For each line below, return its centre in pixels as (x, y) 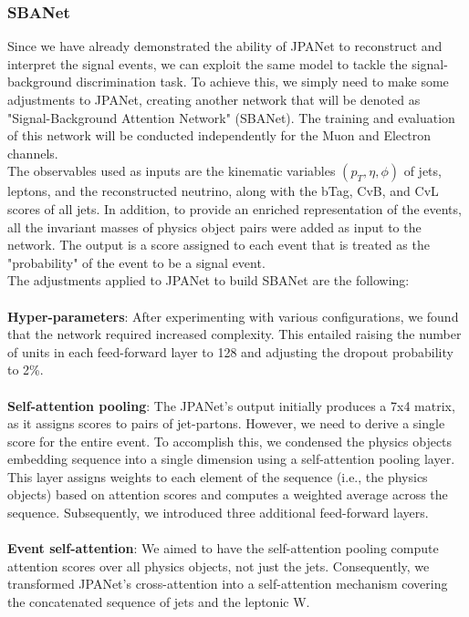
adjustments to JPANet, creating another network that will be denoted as (214, 99)
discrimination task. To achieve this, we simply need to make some (262, 82)
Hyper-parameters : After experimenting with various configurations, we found (233, 316)
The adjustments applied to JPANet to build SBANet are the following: (208, 280)
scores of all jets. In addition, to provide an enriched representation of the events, (234, 208)
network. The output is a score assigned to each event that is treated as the (219, 245)
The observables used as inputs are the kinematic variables (172, 171)
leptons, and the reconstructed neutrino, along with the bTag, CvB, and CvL (223, 191)
